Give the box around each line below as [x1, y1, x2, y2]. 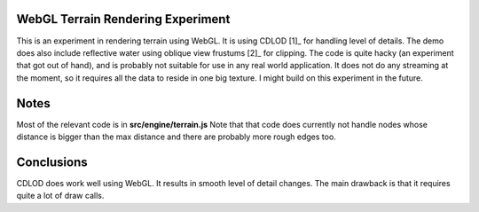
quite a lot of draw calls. [16, 191, 105, 201]
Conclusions [16, 154, 88, 169]
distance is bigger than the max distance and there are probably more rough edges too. [16, 131, 336, 142]
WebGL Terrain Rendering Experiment [16, 12, 231, 27]
